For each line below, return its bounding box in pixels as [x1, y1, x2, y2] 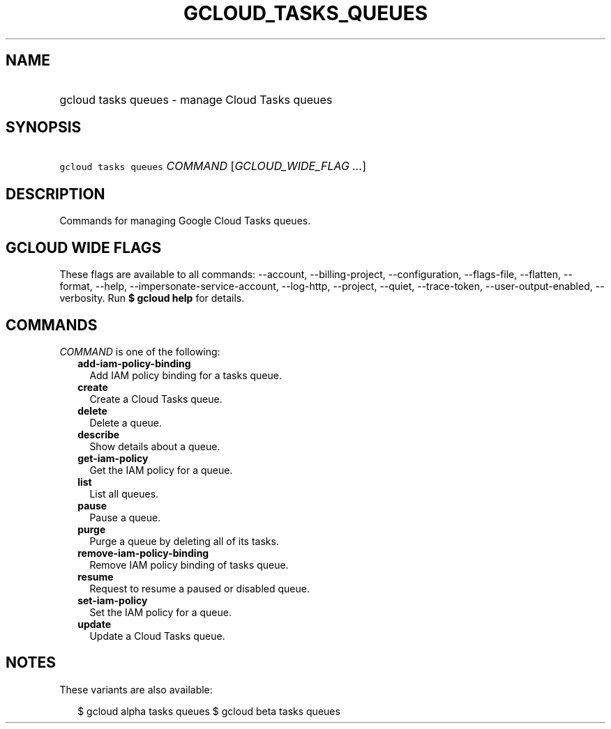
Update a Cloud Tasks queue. [89, 629, 225, 642]
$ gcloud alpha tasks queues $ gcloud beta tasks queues [77, 705, 340, 717]
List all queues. [89, 487, 159, 500]
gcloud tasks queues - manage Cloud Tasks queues [59, 92, 333, 107]
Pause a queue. [89, 511, 161, 523]
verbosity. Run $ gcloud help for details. [59, 292, 245, 305]
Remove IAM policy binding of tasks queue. [89, 558, 289, 571]
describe [77, 428, 120, 440]
